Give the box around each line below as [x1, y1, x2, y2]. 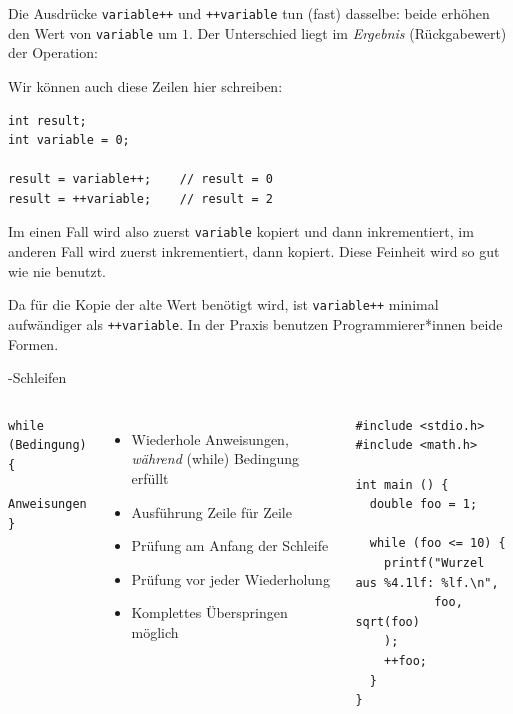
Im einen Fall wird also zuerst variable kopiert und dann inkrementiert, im [8, 221, 474, 242]
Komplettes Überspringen [131, 602, 288, 623]
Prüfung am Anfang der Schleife [131, 535, 329, 556]
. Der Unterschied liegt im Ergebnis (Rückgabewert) [189, 22, 507, 43]
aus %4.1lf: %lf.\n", [355, 575, 499, 590]
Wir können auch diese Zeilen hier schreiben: [8, 75, 283, 96]
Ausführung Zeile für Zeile [131, 501, 292, 522]
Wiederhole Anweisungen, [131, 428, 289, 449]
